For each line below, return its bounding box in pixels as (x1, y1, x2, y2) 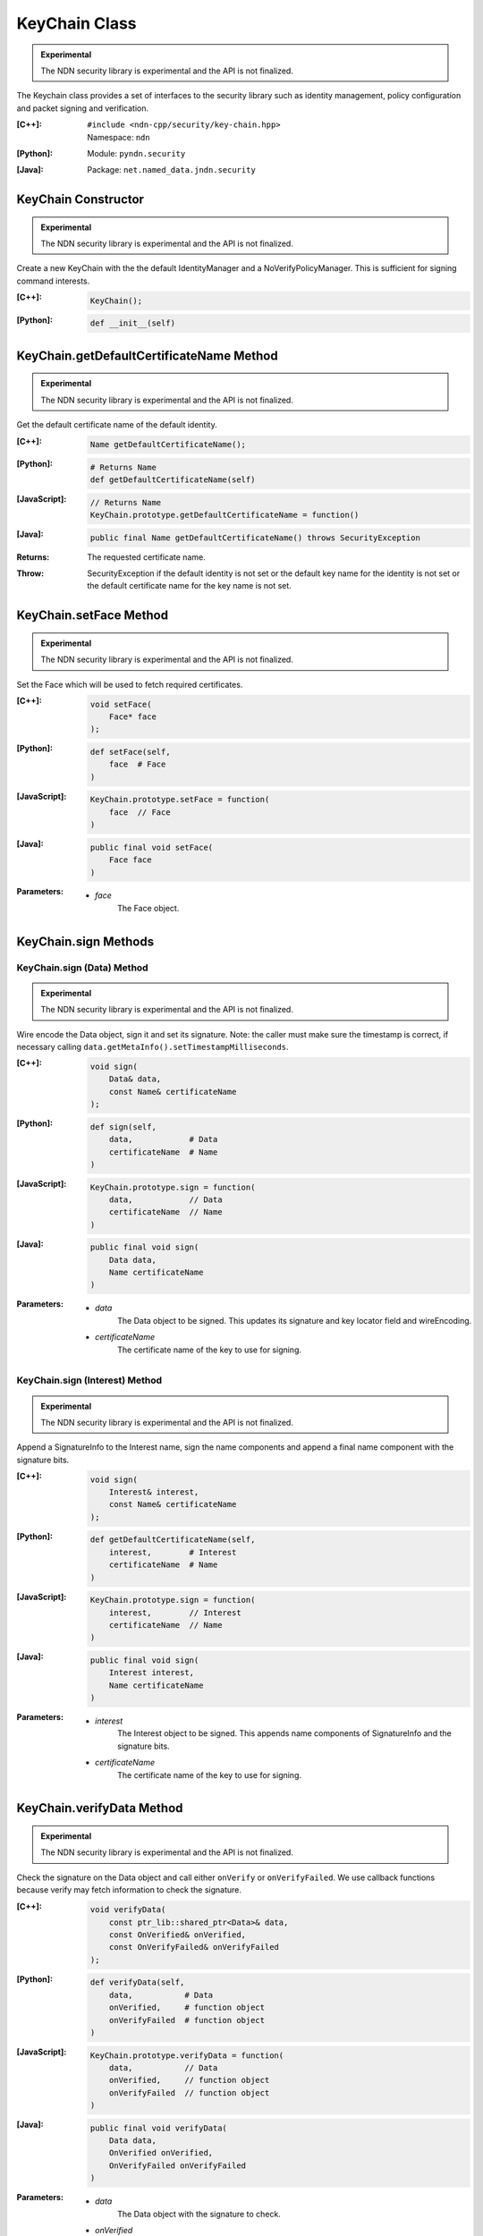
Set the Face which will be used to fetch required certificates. (16, 679, 243, 690)
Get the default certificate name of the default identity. (16, 419, 218, 430)
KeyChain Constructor (16, 192, 145, 208)
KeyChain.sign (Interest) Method (16, 1374, 163, 1386)
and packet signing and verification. (16, 103, 149, 114)
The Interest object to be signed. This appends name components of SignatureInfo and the (117, 1728, 452, 1739)
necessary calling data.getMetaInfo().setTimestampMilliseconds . (16, 1042, 289, 1053)
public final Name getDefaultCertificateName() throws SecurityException (89, 532, 420, 543)
